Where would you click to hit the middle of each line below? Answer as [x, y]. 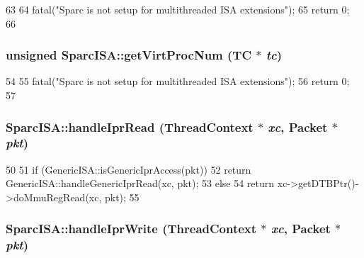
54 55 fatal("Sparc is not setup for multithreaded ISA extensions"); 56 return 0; [178, 81]
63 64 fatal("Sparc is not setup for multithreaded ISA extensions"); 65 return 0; [178, 9]
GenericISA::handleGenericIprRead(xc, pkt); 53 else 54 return [140, 183]
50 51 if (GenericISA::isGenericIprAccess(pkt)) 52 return [129, 169]
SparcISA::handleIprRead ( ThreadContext [130, 127]
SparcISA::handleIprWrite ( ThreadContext [131, 229]
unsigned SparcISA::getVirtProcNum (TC [129, 55]
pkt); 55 [122, 197]
